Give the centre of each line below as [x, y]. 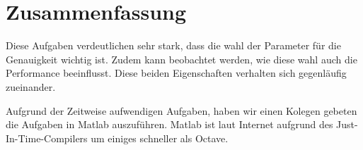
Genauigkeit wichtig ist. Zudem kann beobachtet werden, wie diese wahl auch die [181, 59]
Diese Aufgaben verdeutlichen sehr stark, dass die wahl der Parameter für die [173, 45]
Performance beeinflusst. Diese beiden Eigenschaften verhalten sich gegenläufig [176, 73]
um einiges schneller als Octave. [160, 138]
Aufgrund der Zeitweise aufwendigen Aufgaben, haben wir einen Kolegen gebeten [181, 110]
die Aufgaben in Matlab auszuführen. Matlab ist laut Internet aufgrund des [169, 124]
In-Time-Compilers [47, 138]
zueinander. [31, 86]
